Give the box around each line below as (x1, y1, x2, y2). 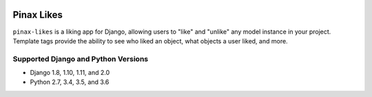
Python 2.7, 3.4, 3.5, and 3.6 (30, 78, 110, 86)
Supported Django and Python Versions (12, 54, 148, 63)
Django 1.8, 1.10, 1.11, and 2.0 (30, 69, 110, 77)
